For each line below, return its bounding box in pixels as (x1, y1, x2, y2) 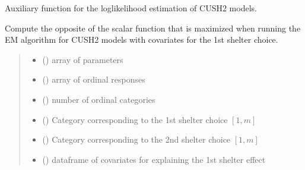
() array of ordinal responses (42, 73, 145, 86)
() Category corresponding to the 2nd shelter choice (42, 133, 231, 146)
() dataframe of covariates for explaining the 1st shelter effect (42, 153, 266, 165)
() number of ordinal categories (42, 93, 155, 105)
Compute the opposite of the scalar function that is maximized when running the (5, 21, 301, 34)
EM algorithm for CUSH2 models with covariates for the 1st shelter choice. (5, 33, 278, 46)
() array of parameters (42, 53, 123, 65)
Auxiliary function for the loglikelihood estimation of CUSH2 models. (5, 2, 257, 14)
